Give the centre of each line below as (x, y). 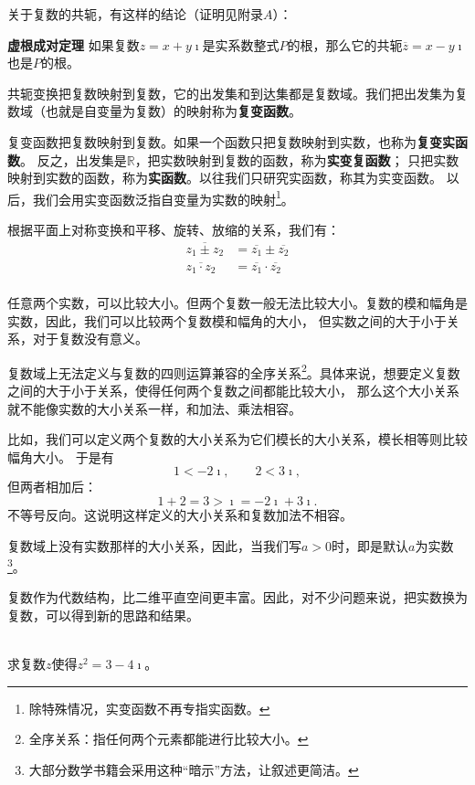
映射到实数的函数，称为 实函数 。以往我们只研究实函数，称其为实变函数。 (225, 178)
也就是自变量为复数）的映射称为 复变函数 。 (173, 111)
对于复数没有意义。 (90, 339)
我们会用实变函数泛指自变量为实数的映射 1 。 (163, 197)
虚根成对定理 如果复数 (74, 44)
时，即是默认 (370, 545)
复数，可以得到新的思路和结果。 (103, 615)
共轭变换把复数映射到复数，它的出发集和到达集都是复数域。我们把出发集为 (231, 93)
